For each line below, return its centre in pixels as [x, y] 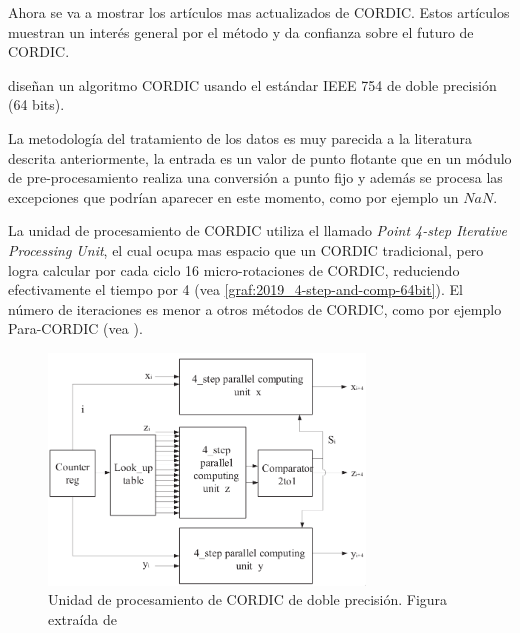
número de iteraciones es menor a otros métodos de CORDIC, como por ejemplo [255, 308]
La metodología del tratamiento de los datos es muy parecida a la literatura [240, 137]
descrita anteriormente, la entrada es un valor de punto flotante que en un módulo [260, 157]
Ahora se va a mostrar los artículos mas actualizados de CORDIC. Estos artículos [259, 12]
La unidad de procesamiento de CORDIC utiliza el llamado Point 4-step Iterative [257, 230]
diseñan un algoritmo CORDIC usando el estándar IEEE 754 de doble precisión [252, 84]
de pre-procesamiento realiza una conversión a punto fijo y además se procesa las [255, 177]
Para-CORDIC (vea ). [75, 328]
